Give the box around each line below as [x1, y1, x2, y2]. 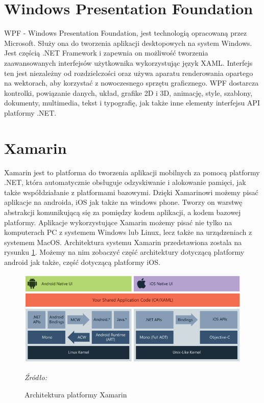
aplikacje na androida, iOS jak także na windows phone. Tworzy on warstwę [4, 197, 243, 207]
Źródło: [25, 371, 47, 382]
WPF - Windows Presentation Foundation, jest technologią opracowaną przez [4, 28, 247, 38]
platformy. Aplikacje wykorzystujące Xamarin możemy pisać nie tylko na [4, 217, 232, 227]
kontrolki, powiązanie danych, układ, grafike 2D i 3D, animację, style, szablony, [4, 87, 253, 98]
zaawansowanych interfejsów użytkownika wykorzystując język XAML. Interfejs [4, 57, 253, 68]
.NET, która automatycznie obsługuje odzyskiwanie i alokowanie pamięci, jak [4, 177, 246, 187]
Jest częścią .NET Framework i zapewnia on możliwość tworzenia [4, 47, 208, 58]
